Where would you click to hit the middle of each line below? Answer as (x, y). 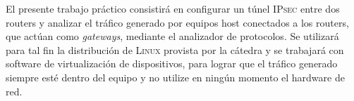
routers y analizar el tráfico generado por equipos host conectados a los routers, (177, 22)
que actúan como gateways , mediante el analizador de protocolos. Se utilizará (172, 36)
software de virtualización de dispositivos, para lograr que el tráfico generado (172, 63)
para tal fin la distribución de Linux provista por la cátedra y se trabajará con (175, 49)
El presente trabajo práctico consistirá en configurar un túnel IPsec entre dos (173, 8)
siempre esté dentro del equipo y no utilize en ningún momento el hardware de (175, 77)
